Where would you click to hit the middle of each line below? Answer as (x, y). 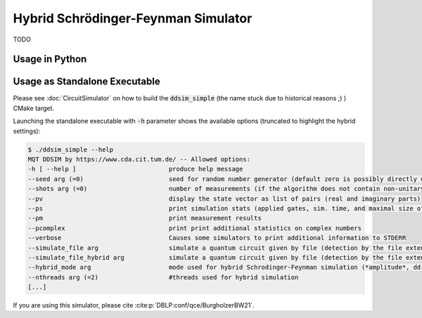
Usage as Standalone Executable (87, 82)
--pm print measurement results (145, 218)
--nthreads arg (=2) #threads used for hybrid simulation (163, 277)
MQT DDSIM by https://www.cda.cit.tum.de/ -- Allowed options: (139, 159)
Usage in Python (50, 59)
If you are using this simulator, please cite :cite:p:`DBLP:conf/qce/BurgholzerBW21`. (134, 305)
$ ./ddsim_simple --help (71, 150)
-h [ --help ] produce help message (135, 169)
